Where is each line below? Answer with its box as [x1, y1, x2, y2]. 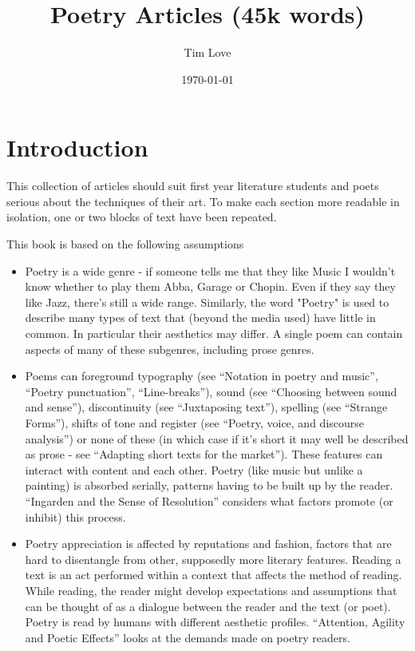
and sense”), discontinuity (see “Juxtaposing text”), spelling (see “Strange [25, 399, 388, 415]
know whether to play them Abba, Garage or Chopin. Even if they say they [25, 278, 396, 295]
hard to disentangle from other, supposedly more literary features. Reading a [25, 550, 401, 567]
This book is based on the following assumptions [6, 236, 244, 252]
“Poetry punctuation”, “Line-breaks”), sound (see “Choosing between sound [25, 383, 397, 399]
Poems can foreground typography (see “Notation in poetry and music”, [25, 367, 378, 384]
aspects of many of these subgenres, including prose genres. [25, 340, 314, 357]
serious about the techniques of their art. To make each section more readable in [6, 193, 400, 209]
